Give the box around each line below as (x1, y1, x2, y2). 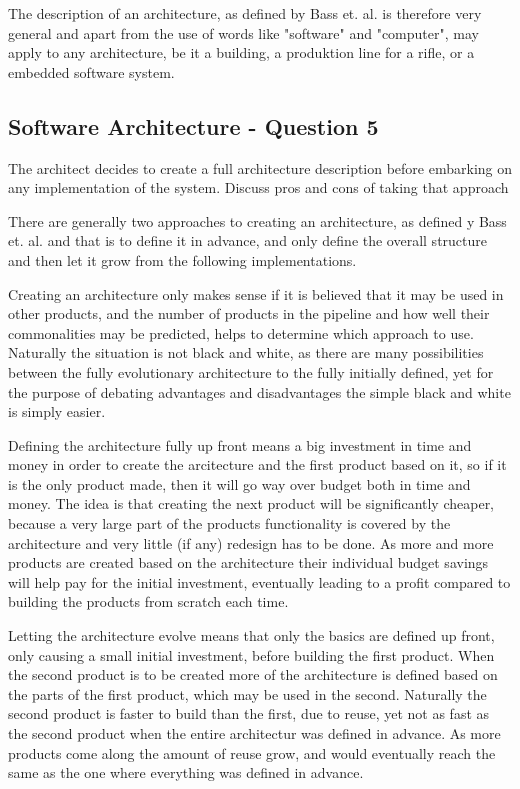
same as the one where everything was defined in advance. (8, 762, 364, 783)
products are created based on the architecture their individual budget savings (8, 552, 489, 573)
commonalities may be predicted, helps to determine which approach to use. (8, 322, 474, 343)
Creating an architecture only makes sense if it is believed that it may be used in (8, 283, 504, 304)
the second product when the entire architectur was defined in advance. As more (8, 723, 501, 744)
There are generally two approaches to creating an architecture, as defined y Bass (8, 210, 507, 231)
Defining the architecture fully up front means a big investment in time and (8, 434, 472, 455)
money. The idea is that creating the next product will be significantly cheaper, (8, 493, 495, 514)
